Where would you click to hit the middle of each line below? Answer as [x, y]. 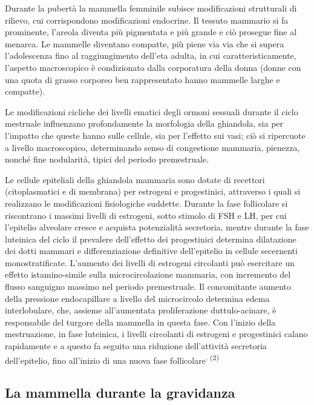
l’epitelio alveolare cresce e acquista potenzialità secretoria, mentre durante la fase [157, 227]
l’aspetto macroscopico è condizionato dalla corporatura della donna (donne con [153, 67]
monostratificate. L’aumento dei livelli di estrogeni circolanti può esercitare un [150, 262]
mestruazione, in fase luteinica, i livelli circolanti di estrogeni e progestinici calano [156, 334]
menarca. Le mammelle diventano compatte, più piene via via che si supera [145, 43]
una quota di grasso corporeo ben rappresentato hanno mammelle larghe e [142, 79]
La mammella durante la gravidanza [120, 393]
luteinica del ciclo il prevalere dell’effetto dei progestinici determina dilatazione [151, 239]
